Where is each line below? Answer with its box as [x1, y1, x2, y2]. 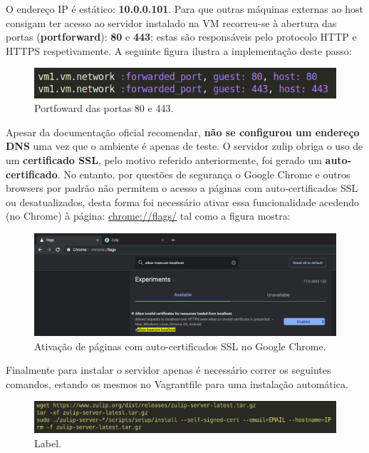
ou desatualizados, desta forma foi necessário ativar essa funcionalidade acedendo [6, 194, 360, 209]
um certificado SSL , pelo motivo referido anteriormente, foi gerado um [6, 152, 322, 167]
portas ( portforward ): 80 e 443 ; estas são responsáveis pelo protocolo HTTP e [6, 29, 357, 44]
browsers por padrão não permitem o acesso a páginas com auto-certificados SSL [6, 180, 358, 195]
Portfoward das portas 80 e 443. [34, 101, 174, 116]
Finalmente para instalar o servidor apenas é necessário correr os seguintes [6, 362, 331, 377]
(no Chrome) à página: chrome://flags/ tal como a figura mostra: [6, 208, 291, 223]
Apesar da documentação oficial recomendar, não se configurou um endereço [6, 124, 360, 139]
